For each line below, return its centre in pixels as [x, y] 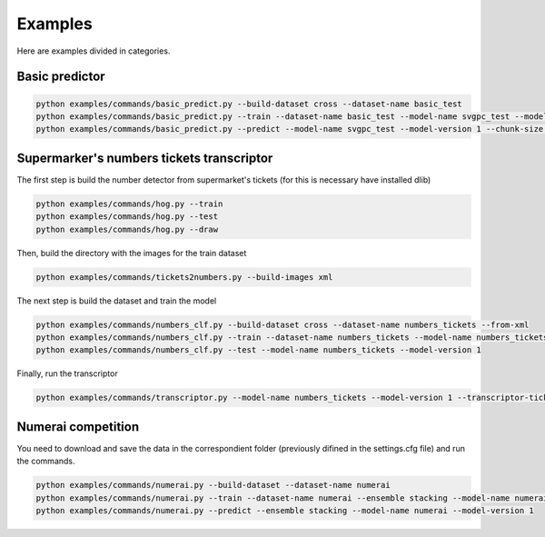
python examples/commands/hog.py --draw [127, 229]
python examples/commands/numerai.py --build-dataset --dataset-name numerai [213, 485]
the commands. [46, 461]
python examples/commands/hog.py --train [129, 204]
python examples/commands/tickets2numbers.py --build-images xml [184, 277]
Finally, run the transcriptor [67, 373]
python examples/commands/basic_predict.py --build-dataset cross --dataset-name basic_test [249, 104]
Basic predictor [61, 77]
